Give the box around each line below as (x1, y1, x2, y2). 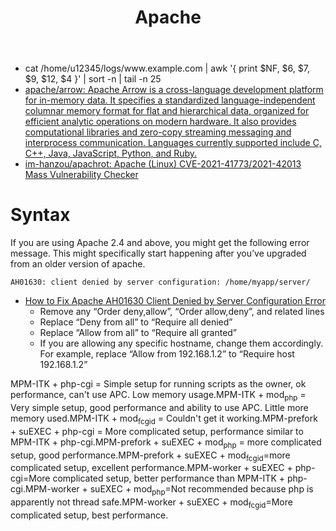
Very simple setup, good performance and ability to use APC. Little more (10, 401, 309, 413)
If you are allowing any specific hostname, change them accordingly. (39, 337, 324, 350)
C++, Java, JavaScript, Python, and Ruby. (24, 147, 198, 160)
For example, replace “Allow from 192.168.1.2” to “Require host (39, 348, 295, 360)
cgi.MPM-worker (10, 483, 80, 495)
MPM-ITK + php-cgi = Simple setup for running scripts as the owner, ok (10, 378, 307, 390)
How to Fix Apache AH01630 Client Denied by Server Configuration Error (24, 295, 326, 307)
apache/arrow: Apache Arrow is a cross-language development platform (24, 84, 324, 96)
